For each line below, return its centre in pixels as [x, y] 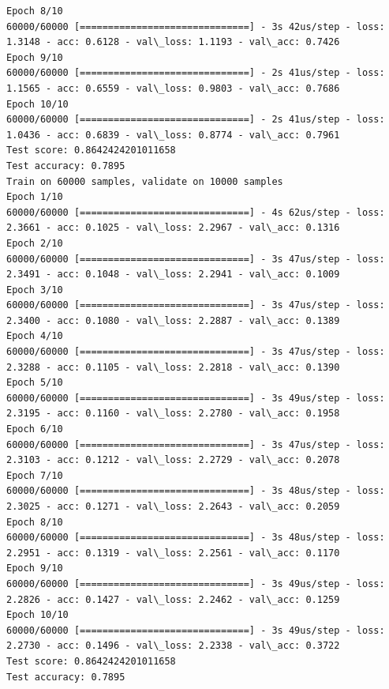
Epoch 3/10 [35, 290]
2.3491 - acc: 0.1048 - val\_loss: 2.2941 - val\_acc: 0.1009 [173, 275]
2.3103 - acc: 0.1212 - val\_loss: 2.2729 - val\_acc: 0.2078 [173, 460]
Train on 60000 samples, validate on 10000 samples [145, 181]
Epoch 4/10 [35, 336]
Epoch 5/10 [35, 383]
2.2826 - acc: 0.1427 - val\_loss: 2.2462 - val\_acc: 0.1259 [173, 599]
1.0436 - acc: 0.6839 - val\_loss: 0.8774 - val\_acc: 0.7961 [173, 135]
